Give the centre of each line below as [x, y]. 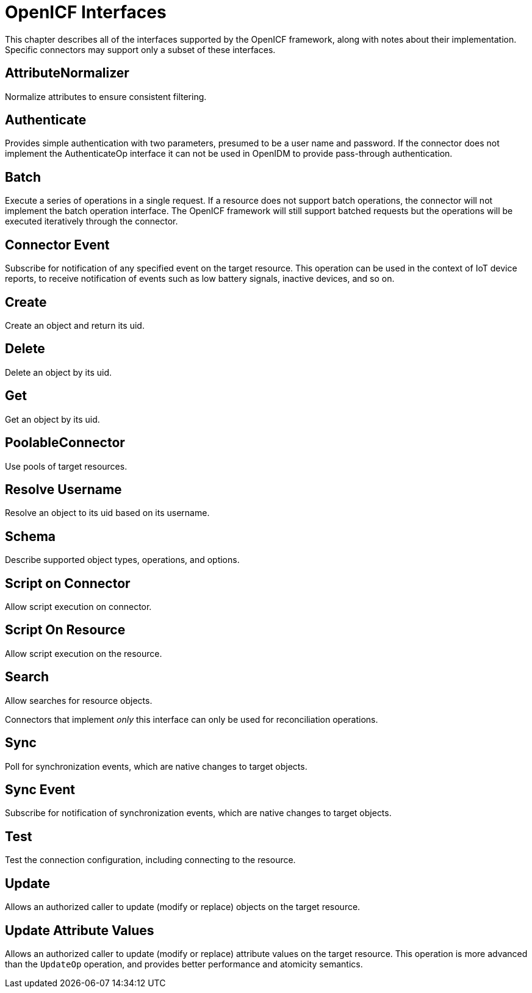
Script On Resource [65, 630]
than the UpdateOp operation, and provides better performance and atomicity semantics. [184, 964]
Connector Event [57, 245]
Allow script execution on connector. [78, 607]
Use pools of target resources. [66, 466]
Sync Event [40, 789]
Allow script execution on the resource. [84, 653]
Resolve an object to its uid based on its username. [107, 513]
